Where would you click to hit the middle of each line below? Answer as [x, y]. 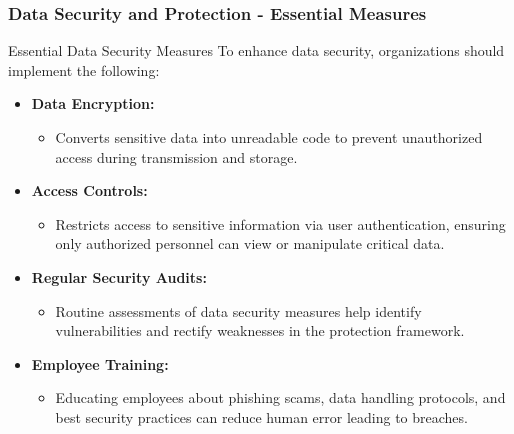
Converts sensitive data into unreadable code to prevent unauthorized [269, 137]
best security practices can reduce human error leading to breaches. [261, 416]
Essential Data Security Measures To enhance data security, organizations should [256, 50]
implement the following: [84, 69]
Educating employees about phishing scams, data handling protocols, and [280, 397]
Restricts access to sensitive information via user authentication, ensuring [280, 223]
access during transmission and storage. [176, 156]
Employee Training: [100, 363]
